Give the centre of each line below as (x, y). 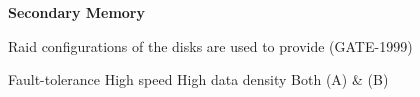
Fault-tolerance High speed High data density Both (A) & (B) (198, 79)
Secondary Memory (77, 12)
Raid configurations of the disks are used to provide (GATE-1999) (210, 45)
